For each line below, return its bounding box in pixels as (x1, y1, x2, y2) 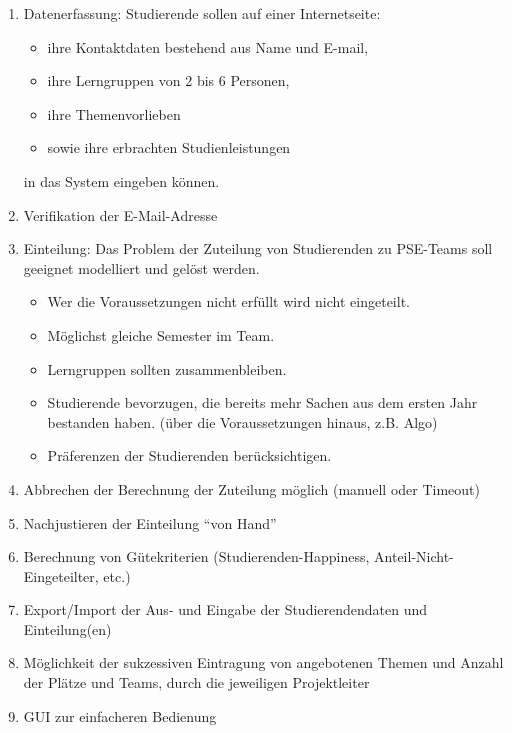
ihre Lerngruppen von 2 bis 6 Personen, (47, 70, 290, 91)
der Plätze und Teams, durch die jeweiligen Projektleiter (23, 672, 370, 693)
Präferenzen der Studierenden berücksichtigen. (47, 445, 332, 466)
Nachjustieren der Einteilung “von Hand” (23, 512, 277, 533)
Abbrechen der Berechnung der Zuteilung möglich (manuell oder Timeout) (23, 478, 480, 499)
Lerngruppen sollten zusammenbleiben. (47, 358, 287, 379)
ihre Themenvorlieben (47, 103, 181, 124)
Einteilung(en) (23, 618, 112, 639)
